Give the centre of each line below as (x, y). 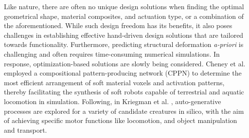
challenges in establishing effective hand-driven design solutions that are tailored (124, 35)
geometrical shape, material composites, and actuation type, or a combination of (124, 16)
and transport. (26, 130)
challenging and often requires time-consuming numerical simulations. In (112, 54)
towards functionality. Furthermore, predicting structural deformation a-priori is (124, 44)
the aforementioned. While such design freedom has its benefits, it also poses (118, 25)
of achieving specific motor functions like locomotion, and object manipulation (121, 120)
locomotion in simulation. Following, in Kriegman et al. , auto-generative (113, 101)
